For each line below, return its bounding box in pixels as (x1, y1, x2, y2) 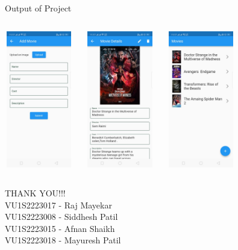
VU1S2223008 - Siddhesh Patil (5, 210, 118, 223)
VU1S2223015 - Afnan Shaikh (5, 222, 115, 234)
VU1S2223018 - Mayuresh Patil (5, 234, 121, 246)
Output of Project (5, 2, 72, 14)
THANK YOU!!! (5, 186, 66, 199)
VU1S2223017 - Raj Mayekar (5, 198, 112, 211)
